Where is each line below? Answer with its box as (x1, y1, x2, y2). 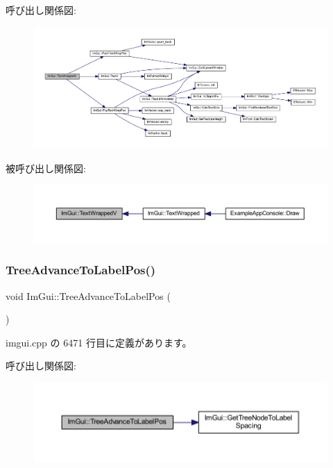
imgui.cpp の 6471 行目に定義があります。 (6, 335, 192, 349)
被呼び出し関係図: (6, 160, 86, 175)
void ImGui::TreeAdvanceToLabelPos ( (6, 288, 171, 303)
